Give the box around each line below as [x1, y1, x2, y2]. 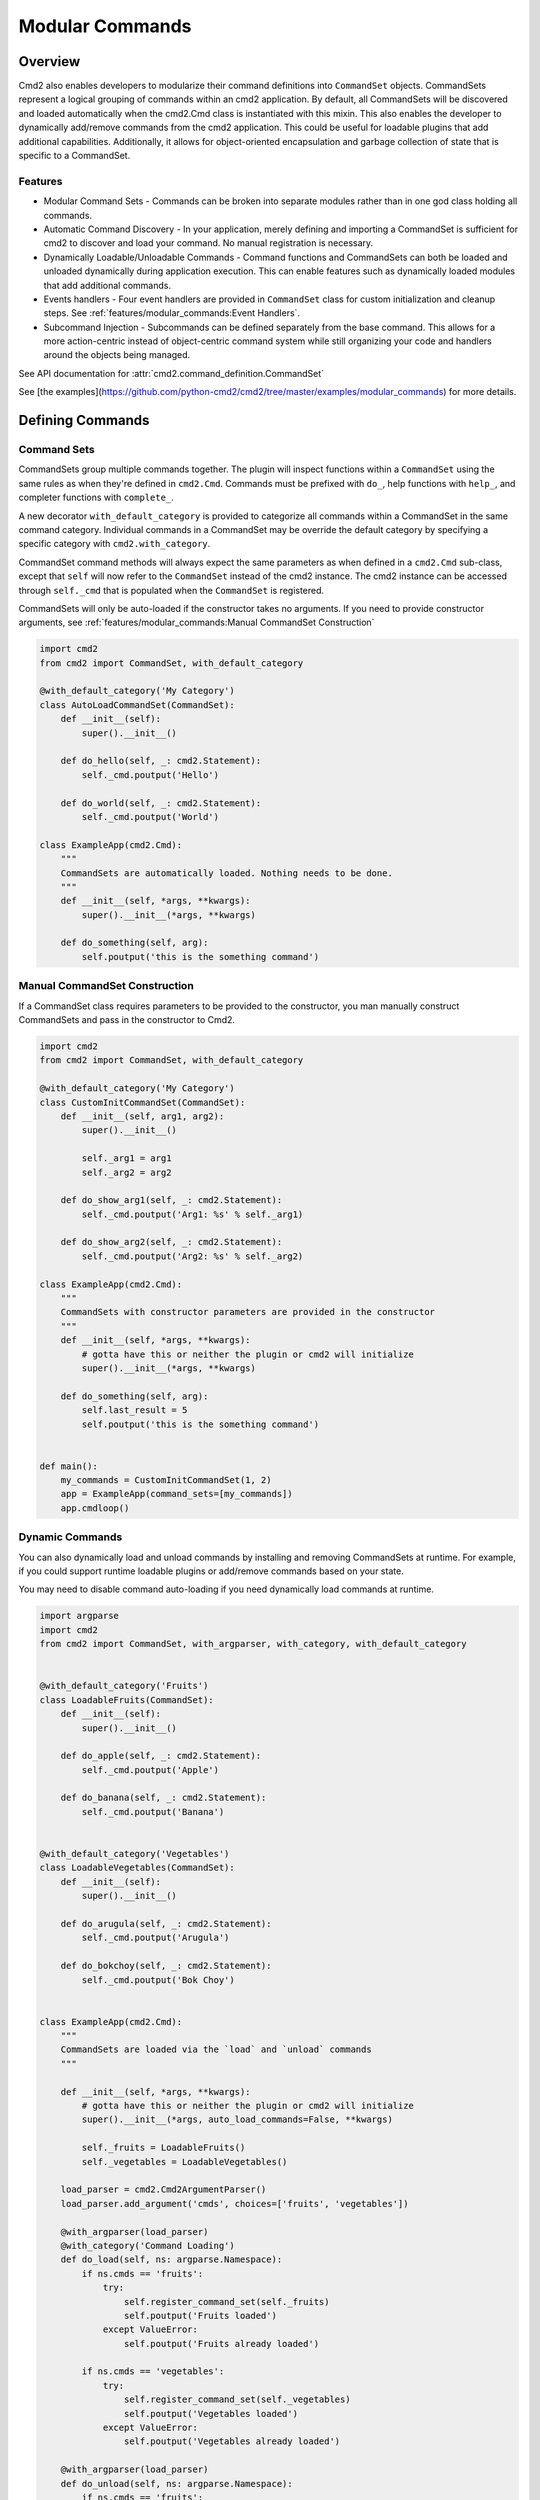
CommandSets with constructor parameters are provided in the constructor [60, 1306, 435, 1318]
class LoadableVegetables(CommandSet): [39, 1862, 235, 1874]
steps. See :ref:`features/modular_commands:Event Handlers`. [43, 307, 300, 319]
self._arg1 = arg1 [81, 1153, 172, 1164]
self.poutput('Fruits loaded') [123, 2310, 277, 2321]
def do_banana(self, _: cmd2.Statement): [60, 1792, 267, 1804]
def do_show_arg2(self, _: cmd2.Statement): [60, 1236, 283, 1248]
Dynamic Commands [18, 1530, 123, 1544]
